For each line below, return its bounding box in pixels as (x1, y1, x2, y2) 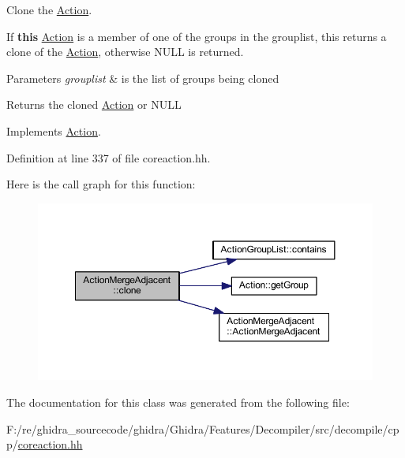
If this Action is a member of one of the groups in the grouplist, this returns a (6, 28, 387, 44)
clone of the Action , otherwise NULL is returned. (6, 43, 244, 60)
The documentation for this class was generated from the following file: (6, 393, 350, 410)
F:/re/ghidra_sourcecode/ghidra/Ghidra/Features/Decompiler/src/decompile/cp (6, 420, 399, 437)
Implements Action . (6, 122, 101, 139)
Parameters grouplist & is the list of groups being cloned (6, 69, 279, 86)
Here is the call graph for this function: (6, 176, 196, 192)
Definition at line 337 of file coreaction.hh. (6, 149, 211, 166)
